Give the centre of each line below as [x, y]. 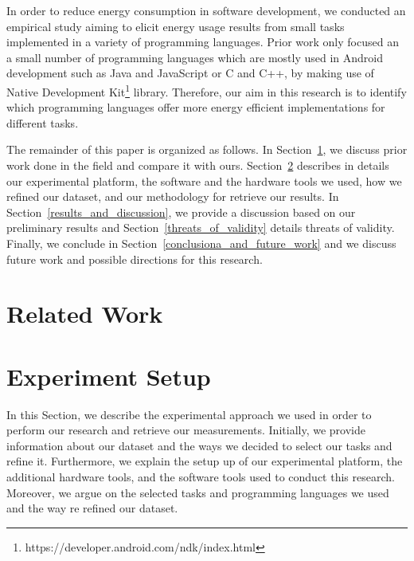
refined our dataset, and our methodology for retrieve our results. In [173, 196]
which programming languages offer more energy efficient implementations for [196, 107]
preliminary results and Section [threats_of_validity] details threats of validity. [201, 228]
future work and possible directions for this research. [135, 259]
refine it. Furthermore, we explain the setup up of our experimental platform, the [205, 461]
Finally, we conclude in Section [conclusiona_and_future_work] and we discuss [201, 243]
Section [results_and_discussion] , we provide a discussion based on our [181, 212]
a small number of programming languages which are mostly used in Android [195, 57]
